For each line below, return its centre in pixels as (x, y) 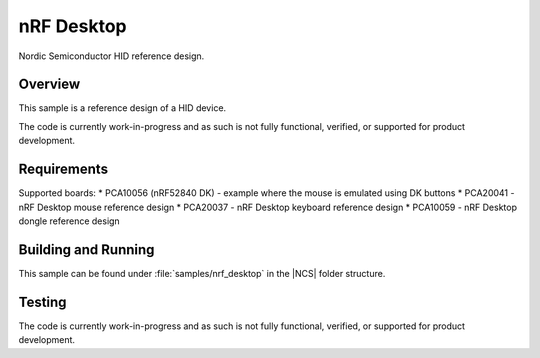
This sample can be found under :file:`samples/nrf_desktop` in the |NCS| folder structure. (202, 273)
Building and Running (86, 249)
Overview (49, 84)
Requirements (63, 169)
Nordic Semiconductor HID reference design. (111, 56)
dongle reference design (69, 221)
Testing (42, 301)
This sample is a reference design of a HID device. (122, 108)
